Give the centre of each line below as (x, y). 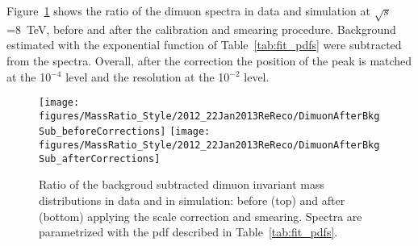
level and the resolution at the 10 (148, 76)
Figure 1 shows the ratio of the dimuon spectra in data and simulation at (188, 10)
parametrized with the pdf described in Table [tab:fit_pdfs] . (188, 232)
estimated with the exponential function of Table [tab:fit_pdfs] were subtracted (204, 45)
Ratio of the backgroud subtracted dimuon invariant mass (182, 184)
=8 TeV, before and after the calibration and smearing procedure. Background (201, 29)
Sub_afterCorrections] (100, 158)
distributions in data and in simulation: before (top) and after (192, 200)
